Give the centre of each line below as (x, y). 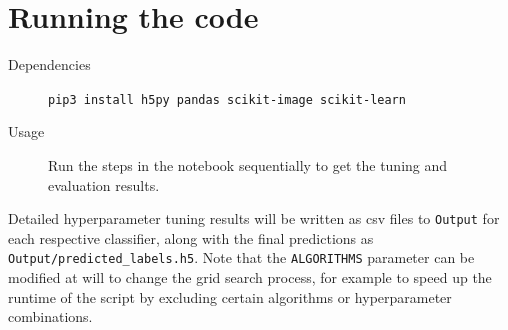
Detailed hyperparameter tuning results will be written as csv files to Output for (254, 218)
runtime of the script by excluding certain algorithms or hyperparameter (230, 296)
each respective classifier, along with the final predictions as (191, 237)
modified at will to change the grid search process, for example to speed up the (250, 277)
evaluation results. (104, 184)
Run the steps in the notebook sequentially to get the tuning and (248, 164)
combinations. (50, 316)
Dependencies (49, 64)
